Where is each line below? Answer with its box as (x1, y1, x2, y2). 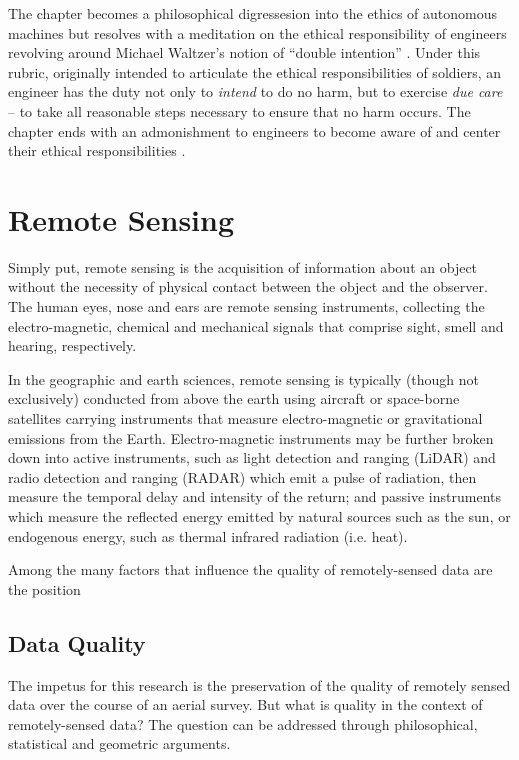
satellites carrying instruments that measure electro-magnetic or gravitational (8, 408, 483, 429)
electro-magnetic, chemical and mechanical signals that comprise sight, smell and (8, 315, 504, 336)
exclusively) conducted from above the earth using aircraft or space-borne (8, 388, 460, 409)
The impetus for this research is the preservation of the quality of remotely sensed (8, 674, 511, 695)
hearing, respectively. (8, 335, 137, 356)
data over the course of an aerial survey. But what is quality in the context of (8, 694, 483, 715)
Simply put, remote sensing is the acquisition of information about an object (8, 256, 478, 277)
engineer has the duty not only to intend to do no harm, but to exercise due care (8, 81, 503, 102)
